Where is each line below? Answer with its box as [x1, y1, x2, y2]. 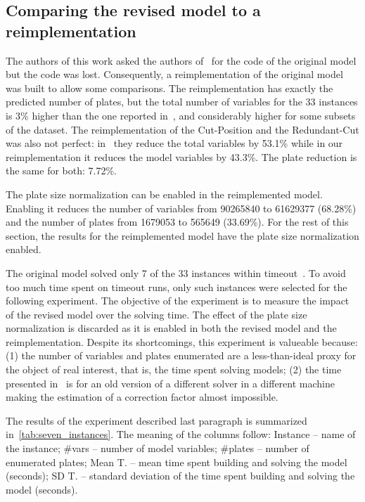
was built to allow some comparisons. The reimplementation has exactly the [6, 80, 333, 95]
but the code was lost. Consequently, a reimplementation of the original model [6, 67, 343, 82]
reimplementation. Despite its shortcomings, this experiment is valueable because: [6, 334, 358, 349]
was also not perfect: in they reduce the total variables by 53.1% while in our [6, 136, 343, 150]
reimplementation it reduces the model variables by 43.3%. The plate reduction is [6, 149, 357, 164]
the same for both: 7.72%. [6, 163, 117, 178]
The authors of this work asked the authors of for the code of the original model [6, 53, 357, 67]
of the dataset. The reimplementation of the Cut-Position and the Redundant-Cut [6, 122, 359, 136]
